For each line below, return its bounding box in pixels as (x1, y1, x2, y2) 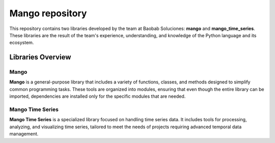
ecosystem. (9, 40, 34, 46)
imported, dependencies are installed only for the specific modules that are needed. (9, 93, 186, 99)
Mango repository (9, 8, 87, 19)
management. (9, 131, 39, 137)
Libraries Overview (9, 53, 71, 62)
